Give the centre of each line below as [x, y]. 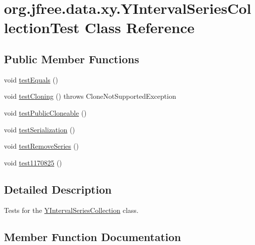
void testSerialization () [40, 129]
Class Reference [140, 27]
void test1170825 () [33, 162]
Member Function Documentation [93, 236]
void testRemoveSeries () [41, 146]
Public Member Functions [72, 59]
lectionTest [42, 27]
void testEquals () [31, 79]
